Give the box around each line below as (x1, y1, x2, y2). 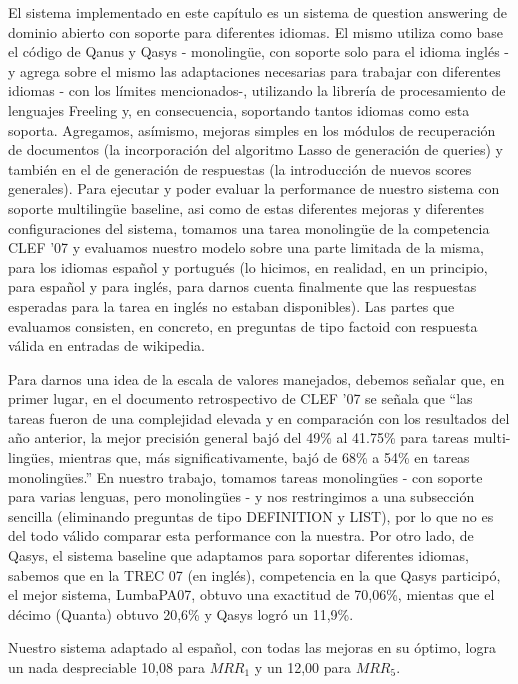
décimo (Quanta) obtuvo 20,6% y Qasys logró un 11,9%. (8, 603, 354, 624)
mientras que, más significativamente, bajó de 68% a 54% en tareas (58, 447, 470, 468)
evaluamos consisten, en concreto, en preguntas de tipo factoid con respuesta (8, 315, 478, 336)
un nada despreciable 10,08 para (8, 657, 205, 677)
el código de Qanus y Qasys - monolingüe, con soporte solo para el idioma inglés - (8, 41, 510, 62)
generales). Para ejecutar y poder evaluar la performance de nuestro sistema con (8, 178, 500, 199)
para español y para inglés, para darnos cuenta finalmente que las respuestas (8, 276, 477, 297)
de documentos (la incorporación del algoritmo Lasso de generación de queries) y (8, 139, 503, 160)
